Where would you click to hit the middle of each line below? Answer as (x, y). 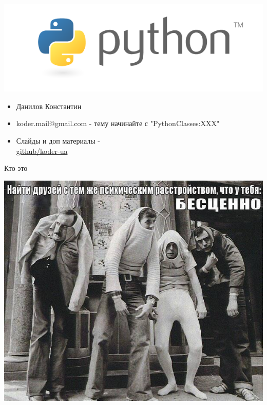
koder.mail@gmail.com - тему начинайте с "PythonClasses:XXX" (118, 123)
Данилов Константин (49, 106)
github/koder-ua (42, 151)
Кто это (16, 168)
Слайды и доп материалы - (58, 141)
